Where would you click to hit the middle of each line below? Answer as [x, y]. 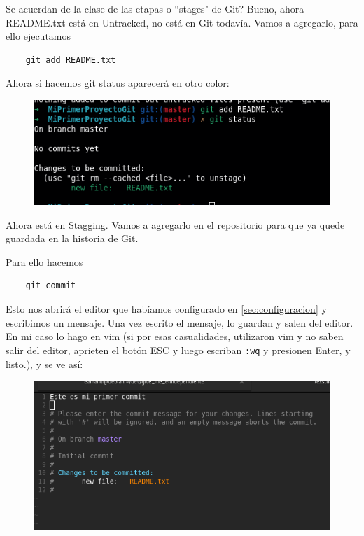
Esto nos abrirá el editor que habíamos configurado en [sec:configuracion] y [166, 309]
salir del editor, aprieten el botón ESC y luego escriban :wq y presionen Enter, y [178, 350]
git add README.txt [71, 60]
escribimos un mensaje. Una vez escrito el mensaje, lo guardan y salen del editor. [180, 322]
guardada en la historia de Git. [72, 238]
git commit [51, 286]
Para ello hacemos [44, 261]
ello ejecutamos [38, 36]
